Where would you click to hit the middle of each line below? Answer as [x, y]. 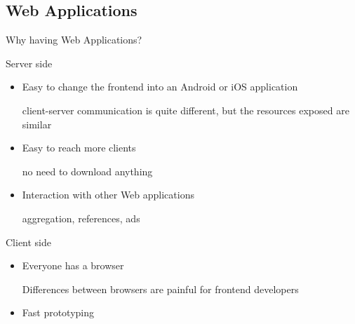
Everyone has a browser [73, 265]
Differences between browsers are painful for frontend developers [160, 289]
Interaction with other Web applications [108, 195]
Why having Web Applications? [74, 40]
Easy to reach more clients [79, 148]
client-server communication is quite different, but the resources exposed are [186, 110]
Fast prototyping [58, 312]
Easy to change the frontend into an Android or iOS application [160, 87]
